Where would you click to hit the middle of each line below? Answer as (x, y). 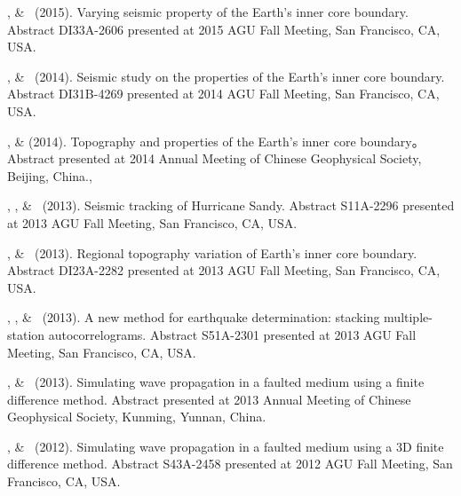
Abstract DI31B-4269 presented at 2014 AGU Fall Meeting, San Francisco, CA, (223, 94)
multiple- (408, 317)
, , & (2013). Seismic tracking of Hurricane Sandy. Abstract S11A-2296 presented (231, 205)
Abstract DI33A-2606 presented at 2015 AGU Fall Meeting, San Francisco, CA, (224, 29)
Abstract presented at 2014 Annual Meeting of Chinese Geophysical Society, (215, 158)
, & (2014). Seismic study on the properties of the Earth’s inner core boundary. (226, 76)
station (26, 334)
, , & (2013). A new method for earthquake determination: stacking (194, 317)
